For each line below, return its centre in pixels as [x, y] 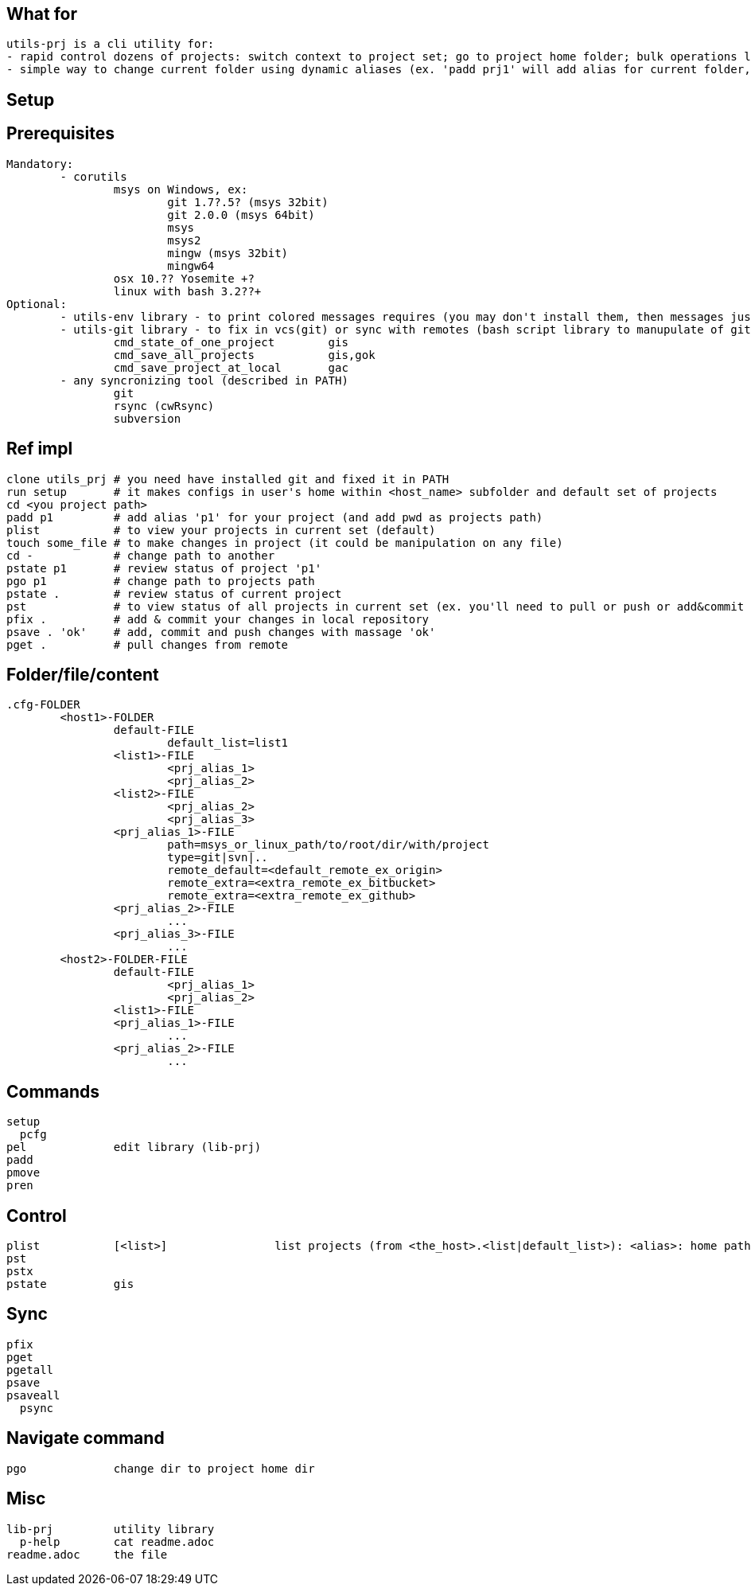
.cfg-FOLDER [43, 705]
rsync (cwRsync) [164, 406]
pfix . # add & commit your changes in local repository [218, 619]
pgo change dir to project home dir [161, 1468]
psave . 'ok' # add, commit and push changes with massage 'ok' [221, 632]
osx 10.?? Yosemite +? [184, 278]
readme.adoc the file [87, 1554]
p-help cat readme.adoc [117, 1541]
